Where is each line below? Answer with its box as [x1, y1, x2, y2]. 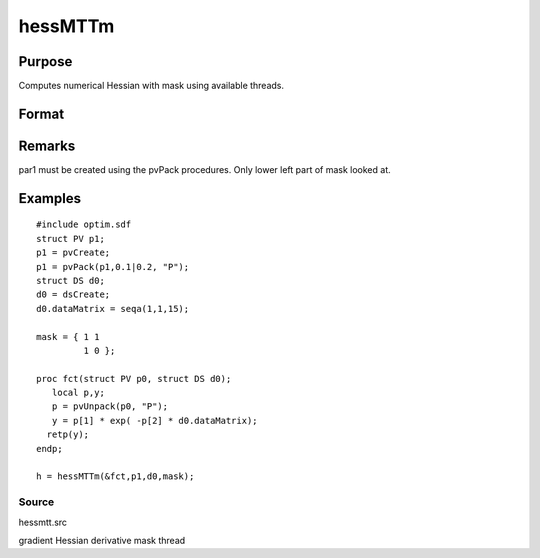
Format [18, 105, 65, 122]
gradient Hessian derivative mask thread [18, 534, 186, 546]
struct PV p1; [36, 233, 105, 244]
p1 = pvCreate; [36, 247, 111, 259]
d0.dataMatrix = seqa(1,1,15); [36, 303, 190, 314]
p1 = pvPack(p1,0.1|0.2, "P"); [36, 261, 190, 272]
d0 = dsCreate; [36, 289, 111, 300]
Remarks [18, 137, 76, 154]
